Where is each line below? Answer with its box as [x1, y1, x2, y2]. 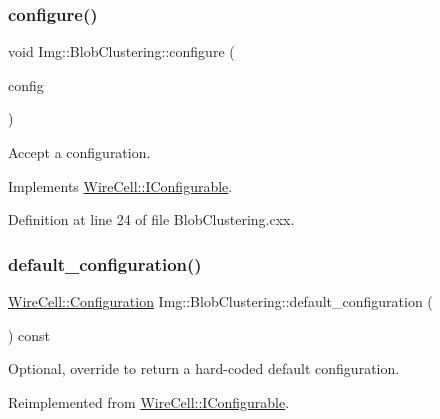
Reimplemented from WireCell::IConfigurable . [8, 391, 290, 412]
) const [8, 324, 51, 345]
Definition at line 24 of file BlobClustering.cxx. [8, 209, 295, 230]
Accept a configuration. [8, 142, 151, 162]
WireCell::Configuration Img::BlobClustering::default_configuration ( [8, 291, 433, 311]
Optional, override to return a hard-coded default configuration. [8, 358, 400, 379]
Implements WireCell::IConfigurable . [8, 175, 233, 196]
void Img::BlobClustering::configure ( [8, 41, 235, 62]
